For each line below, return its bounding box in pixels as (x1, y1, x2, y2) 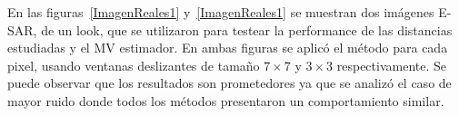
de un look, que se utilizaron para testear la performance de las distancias (41, 20, 453, 39)
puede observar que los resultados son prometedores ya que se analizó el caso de (7, 73, 452, 92)
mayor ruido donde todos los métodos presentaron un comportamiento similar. (7, 91, 444, 110)
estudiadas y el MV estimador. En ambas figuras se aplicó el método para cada (7, 38, 448, 57)
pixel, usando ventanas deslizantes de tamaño (7, 55, 260, 74)
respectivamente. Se (336, 55, 447, 74)
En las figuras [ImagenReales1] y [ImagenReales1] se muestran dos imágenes (7, 3, 434, 21)
